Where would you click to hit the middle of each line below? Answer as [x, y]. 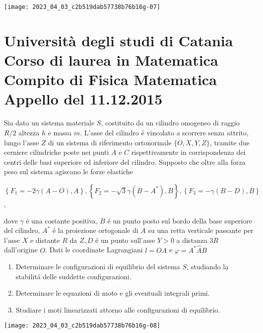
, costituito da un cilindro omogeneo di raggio [170, 123]
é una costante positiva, [62, 220]
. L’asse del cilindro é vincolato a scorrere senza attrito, [164, 132]
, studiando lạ [208, 267]
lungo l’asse [22, 142]
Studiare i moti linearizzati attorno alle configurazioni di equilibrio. [118, 309]
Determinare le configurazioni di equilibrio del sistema [98, 267]
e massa [60, 132]
